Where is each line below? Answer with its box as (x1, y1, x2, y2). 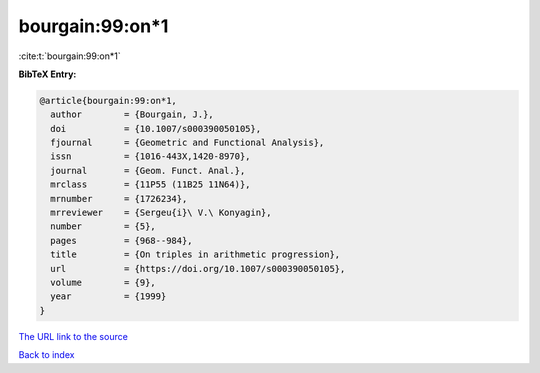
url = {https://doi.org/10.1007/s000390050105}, (50, 263, 346, 274)
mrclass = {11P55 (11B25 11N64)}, (50, 179, 251, 190)
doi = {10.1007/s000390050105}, (50, 123, 262, 134)
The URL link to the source (18, 330, 129, 342)
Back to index (18, 349, 75, 361)
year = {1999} (50, 291, 167, 302)
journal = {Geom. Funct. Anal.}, (50, 165, 246, 176)
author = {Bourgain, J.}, (50, 109, 214, 120)
